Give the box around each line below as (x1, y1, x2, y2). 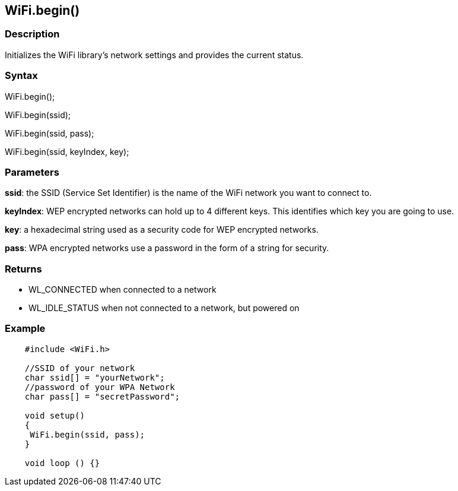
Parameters (5, 166, 59, 178)
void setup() (24, 410, 85, 420)
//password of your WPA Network (24, 382, 175, 392)
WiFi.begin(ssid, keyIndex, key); (5, 146, 129, 157)
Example (5, 322, 46, 335)
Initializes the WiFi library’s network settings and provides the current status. (5, 49, 304, 60)
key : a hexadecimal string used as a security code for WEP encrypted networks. (5, 224, 319, 235)
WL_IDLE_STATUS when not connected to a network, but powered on (28, 303, 300, 313)
